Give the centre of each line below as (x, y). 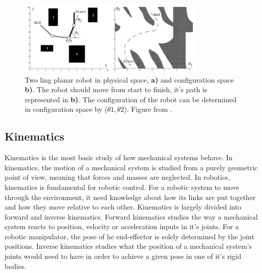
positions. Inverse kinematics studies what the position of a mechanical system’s (128, 246)
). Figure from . (148, 109)
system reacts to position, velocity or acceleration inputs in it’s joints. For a (122, 226)
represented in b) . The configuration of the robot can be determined (131, 99)
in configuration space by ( (66, 109)
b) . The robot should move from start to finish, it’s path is (116, 89)
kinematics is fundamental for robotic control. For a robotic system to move (122, 187)
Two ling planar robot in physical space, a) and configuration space (129, 79)
